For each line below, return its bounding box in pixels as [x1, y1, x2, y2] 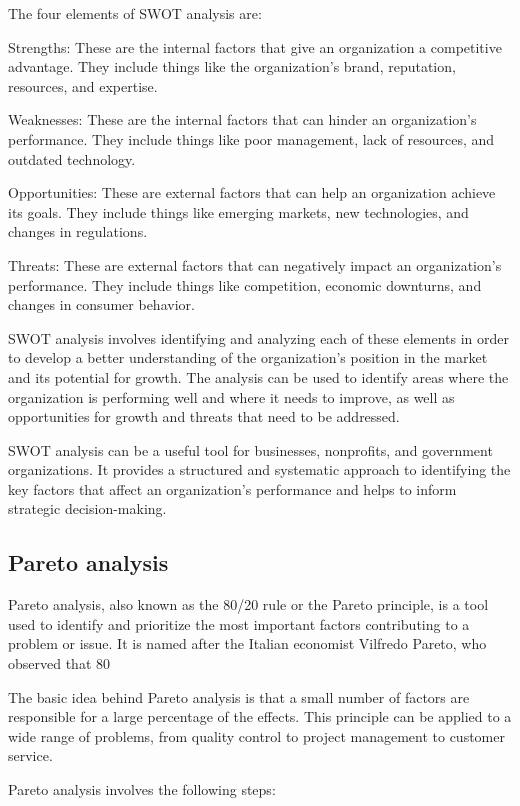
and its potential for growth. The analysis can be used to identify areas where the [8, 366, 509, 387]
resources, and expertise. [8, 75, 158, 96]
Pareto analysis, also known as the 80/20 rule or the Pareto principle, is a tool [8, 594, 489, 615]
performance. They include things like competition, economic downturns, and [8, 274, 482, 295]
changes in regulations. [8, 221, 148, 242]
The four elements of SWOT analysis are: [8, 3, 262, 23]
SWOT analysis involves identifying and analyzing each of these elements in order [8, 327, 509, 348]
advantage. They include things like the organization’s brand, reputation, [8, 56, 456, 77]
